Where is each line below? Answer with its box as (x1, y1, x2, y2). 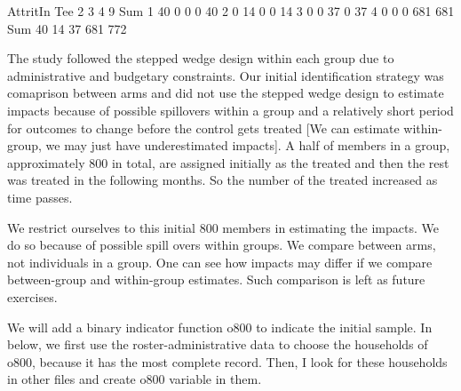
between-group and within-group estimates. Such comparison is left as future (7, 270, 425, 289)
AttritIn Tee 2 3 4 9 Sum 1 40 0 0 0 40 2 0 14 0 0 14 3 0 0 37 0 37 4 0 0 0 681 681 (7, 2, 455, 20)
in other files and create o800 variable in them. (7, 370, 262, 388)
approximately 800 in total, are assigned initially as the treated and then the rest (7, 153, 449, 172)
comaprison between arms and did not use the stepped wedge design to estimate (7, 84, 444, 102)
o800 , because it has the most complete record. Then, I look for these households (7, 352, 448, 371)
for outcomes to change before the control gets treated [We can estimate (7, 118, 400, 137)
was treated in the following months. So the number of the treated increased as (7, 171, 438, 189)
